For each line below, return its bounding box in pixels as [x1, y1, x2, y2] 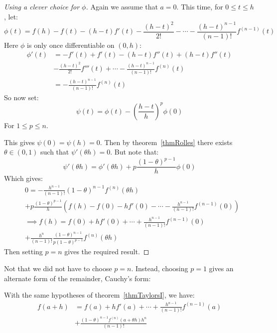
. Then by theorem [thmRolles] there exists [100, 137, 233, 147]
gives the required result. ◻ [64, 246, 149, 257]
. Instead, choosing [131, 263, 188, 273]
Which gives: [4, 173, 43, 183]
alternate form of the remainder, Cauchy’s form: [4, 273, 151, 283]
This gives [4, 137, 35, 147]
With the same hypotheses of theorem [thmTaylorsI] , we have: [4, 290, 195, 300]
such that [40, 147, 69, 157]
